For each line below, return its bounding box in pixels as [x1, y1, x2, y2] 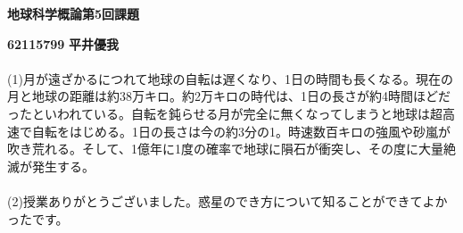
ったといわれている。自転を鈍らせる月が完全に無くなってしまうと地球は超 [7, 104, 442, 122]
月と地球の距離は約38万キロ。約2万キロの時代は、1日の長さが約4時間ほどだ [7, 87, 451, 105]
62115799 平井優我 [7, 34, 120, 53]
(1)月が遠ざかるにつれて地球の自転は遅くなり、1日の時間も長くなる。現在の [7, 69, 453, 87]
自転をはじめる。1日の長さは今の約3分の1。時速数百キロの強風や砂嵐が [31, 121, 451, 140]
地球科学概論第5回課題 [7, 4, 140, 22]
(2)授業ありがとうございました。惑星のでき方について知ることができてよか [7, 191, 448, 210]
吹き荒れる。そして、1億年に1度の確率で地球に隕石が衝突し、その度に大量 [7, 139, 443, 158]
